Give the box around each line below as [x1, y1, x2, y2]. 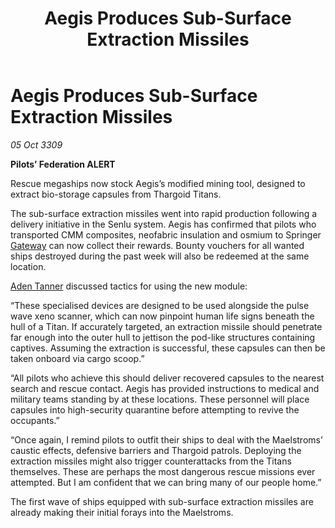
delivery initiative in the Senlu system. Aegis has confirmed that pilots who [10, 218, 317, 230]
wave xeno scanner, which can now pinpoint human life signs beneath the [10, 310, 315, 322]
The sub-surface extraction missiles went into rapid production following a [10, 207, 318, 219]
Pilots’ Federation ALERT [10, 158, 116, 170]
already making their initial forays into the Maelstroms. [10, 506, 234, 518]
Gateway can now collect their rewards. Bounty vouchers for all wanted [10, 239, 305, 251]
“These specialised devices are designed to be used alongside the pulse [10, 299, 310, 311]
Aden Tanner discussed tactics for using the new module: [10, 280, 248, 292]
